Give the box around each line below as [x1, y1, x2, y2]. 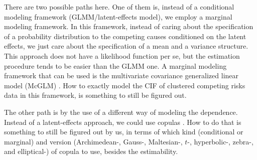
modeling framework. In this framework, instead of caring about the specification [4, 21, 253, 32]
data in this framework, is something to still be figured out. [4, 90, 187, 100]
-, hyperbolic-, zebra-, [187, 136, 253, 146]
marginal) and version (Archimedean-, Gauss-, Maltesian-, [4, 136, 183, 146]
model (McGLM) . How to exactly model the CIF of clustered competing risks [4, 80, 245, 90]
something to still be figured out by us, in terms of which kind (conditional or [4, 126, 243, 137]
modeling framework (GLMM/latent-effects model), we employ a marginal [4, 11, 232, 22]
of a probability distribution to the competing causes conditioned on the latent [4, 31, 246, 41]
